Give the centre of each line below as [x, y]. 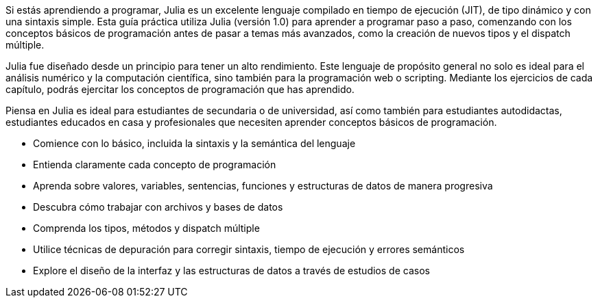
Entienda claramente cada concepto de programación [155, 164]
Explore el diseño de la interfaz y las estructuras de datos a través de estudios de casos [231, 271]
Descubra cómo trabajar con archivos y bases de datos [158, 207]
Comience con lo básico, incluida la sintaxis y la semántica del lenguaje [194, 143]
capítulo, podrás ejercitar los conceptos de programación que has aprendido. [180, 89]
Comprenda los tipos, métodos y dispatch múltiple [146, 228]
